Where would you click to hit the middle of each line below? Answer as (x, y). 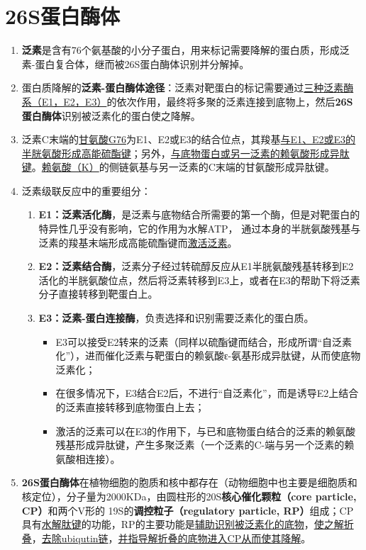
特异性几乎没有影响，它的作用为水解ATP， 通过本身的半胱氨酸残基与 (200, 229)
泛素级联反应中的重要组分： (86, 190)
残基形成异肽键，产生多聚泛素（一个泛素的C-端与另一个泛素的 (200, 445)
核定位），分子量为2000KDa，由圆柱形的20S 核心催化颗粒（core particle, (189, 496)
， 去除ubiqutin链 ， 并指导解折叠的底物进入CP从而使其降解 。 (171, 538)
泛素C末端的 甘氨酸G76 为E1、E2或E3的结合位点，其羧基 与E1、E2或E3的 (189, 139)
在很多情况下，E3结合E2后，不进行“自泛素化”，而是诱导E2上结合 (207, 393)
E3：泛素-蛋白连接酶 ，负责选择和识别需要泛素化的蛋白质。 (176, 318)
